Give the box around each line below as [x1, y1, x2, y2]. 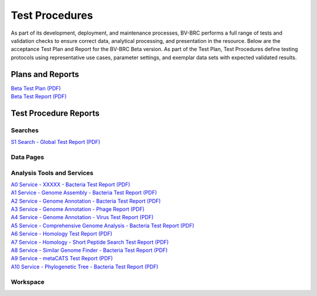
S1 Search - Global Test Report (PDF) [11, 139, 100, 146]
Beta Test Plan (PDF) [11, 85, 61, 92]
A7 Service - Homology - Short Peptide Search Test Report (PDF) [11, 238, 169, 245]
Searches [11, 126, 39, 134]
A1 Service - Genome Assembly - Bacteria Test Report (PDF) [11, 189, 157, 196]
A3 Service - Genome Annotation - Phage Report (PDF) [11, 206, 145, 213]
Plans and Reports [11, 69, 79, 79]
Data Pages [11, 153, 44, 161]
